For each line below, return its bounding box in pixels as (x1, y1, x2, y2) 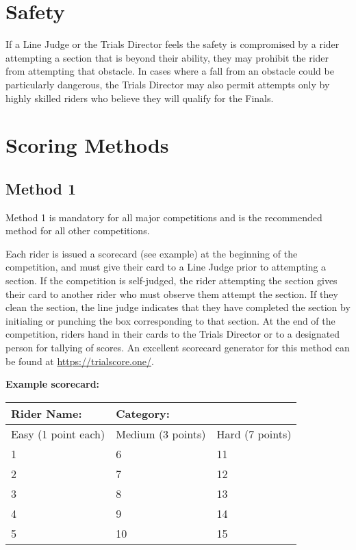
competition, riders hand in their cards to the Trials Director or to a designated (5, 327, 340, 341)
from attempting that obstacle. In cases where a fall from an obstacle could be (5, 64, 334, 78)
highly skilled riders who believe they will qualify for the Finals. (5, 90, 274, 105)
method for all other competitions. (5, 223, 150, 238)
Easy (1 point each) (11, 425, 105, 442)
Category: (116, 405, 170, 421)
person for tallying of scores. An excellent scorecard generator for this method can (5, 340, 350, 355)
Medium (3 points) (116, 425, 206, 442)
